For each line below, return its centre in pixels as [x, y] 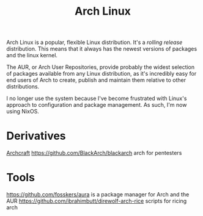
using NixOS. [23, 112]
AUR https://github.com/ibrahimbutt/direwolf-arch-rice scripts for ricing [97, 201]
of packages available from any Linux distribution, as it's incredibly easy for [102, 74]
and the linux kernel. [32, 56]
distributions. [23, 87]
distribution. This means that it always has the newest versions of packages [102, 49]
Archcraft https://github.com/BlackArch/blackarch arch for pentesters [94, 153]
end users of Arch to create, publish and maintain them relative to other [96, 80]
